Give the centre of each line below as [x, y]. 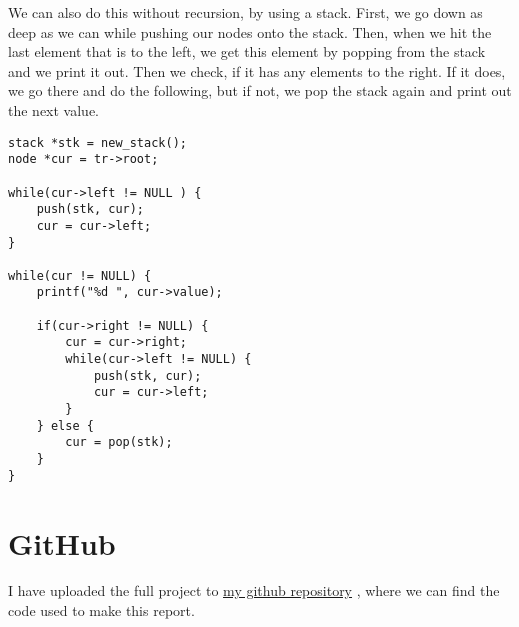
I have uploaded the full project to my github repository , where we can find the [254, 590]
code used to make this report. [101, 610]
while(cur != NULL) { [80, 275]
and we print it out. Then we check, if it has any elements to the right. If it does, [257, 70]
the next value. [53, 109]
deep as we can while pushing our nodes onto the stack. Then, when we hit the [250, 31]
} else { [65, 425]
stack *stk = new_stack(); [97, 142]
